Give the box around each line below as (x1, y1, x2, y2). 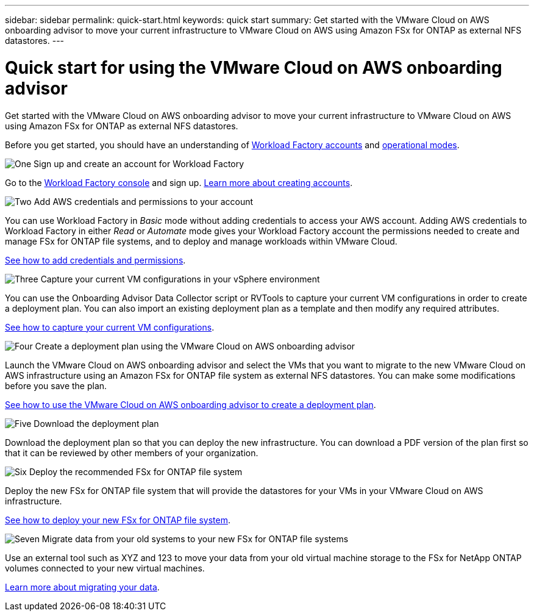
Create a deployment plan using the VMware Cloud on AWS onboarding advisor (35, 340, 355, 351)
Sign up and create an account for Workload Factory (34, 158, 244, 169)
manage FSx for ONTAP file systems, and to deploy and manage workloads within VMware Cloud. (5, 235, 397, 246)
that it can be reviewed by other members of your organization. (5, 447, 258, 458)
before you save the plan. (5, 380, 107, 391)
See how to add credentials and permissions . (5, 254, 186, 265)
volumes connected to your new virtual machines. (5, 562, 205, 573)
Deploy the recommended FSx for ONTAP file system (29, 466, 243, 477)
